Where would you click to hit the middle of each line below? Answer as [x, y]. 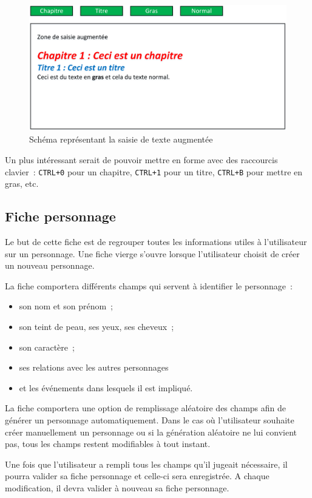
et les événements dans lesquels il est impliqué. [106, 387]
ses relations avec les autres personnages [94, 367]
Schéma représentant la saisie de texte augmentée [121, 139]
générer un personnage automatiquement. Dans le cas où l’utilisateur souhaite [150, 420]
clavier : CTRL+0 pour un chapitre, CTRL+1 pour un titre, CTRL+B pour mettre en [154, 171]
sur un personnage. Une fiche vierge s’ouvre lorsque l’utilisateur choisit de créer [152, 253]
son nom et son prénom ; [66, 306]
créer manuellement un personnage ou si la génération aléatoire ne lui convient [151, 432]
